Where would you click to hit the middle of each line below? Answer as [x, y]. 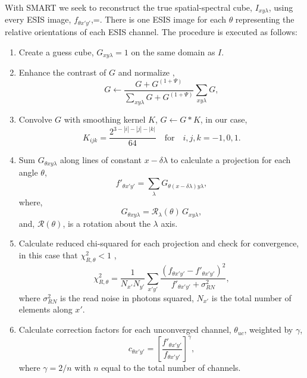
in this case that [48, 254]
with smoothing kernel [105, 119]
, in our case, [224, 119]
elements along [46, 309]
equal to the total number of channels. [171, 368]
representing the [265, 19]
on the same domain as [173, 51]
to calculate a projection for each [231, 160]
